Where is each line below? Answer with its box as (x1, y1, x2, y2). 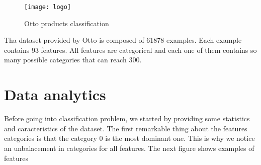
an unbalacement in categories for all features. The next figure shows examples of (4, 142, 254, 153)
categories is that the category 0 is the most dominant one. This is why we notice (4, 133, 255, 143)
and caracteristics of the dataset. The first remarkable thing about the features (4, 123, 247, 133)
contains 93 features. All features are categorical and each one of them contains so (4, 44, 257, 55)
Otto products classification (24, 18, 109, 28)
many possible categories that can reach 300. (4, 54, 142, 65)
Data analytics (4, 84, 106, 105)
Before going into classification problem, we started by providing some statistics (4, 113, 250, 124)
